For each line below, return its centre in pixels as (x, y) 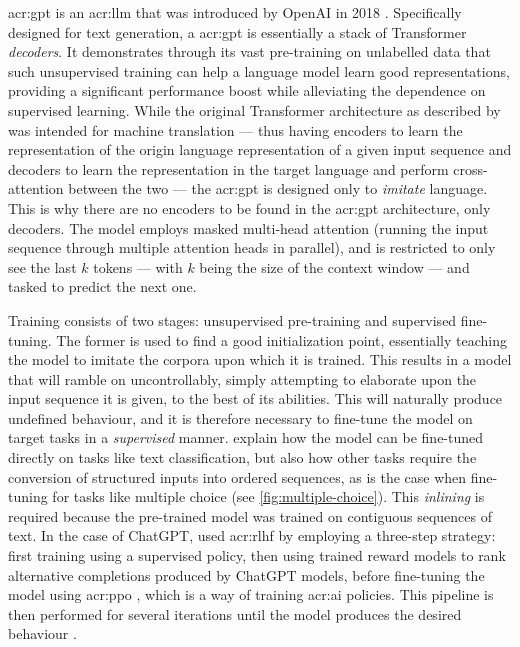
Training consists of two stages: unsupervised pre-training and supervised (232, 319)
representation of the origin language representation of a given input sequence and (260, 149)
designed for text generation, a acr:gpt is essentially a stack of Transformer (237, 31)
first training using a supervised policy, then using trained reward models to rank (257, 555)
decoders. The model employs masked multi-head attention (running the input (248, 227)
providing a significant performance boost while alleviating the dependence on (247, 90)
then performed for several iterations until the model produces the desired (235, 613)
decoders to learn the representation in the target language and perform (228, 168)
